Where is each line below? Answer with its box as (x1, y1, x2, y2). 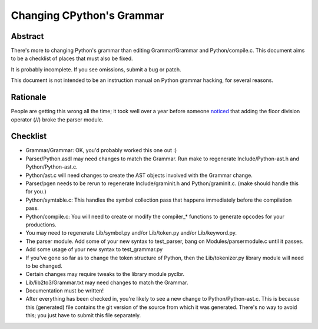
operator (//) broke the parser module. (11, 116, 104, 123)
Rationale (11, 92, 47, 103)
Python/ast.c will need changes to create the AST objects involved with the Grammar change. (25, 172, 253, 179)
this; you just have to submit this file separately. (25, 312, 141, 319)
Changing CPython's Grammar (11, 9, 164, 22)
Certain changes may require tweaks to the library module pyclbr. (25, 271, 185, 278)
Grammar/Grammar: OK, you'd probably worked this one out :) (25, 147, 177, 154)
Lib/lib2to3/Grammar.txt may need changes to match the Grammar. (25, 279, 188, 286)
